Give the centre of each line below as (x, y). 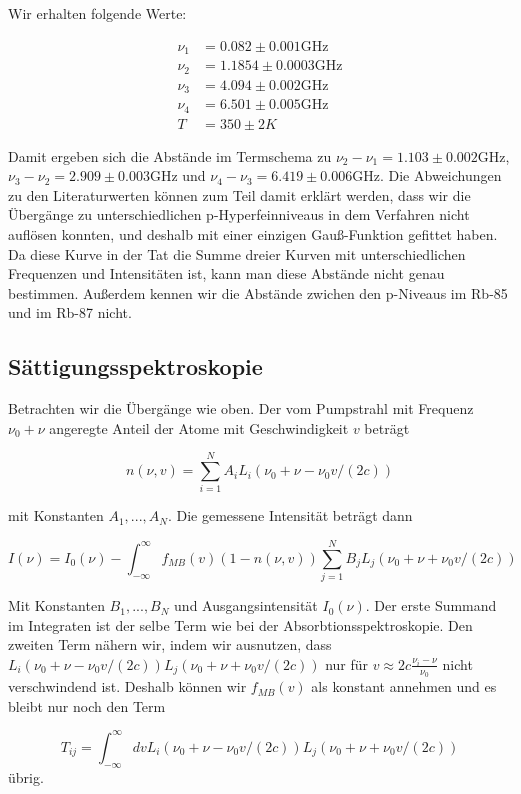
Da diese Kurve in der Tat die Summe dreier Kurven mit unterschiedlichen (237, 253)
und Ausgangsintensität (246, 605)
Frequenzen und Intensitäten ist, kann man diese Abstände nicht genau (226, 273)
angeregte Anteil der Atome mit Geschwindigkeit (199, 427)
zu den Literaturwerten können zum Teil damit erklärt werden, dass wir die (239, 194)
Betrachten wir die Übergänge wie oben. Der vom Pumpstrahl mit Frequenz (241, 408)
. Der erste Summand (431, 605)
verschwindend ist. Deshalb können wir (127, 686)
